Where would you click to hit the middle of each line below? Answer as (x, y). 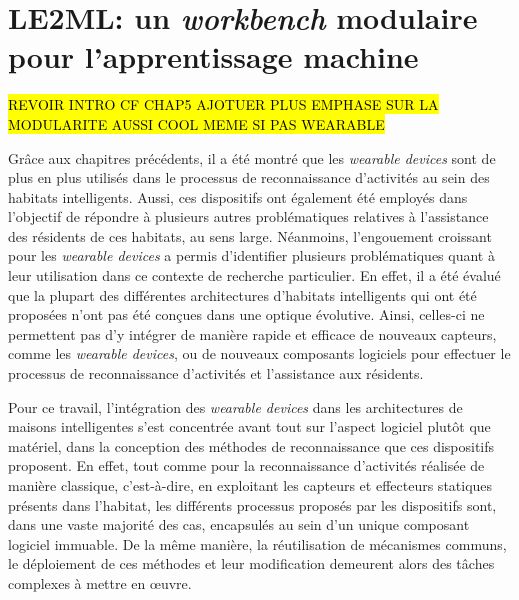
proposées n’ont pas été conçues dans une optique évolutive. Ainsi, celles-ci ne (246, 314)
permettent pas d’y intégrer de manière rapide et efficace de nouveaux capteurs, (252, 333)
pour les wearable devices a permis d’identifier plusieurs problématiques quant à (251, 255)
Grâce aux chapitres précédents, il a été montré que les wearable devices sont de (252, 157)
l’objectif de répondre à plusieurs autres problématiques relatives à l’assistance (248, 216)
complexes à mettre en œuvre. (100, 582)
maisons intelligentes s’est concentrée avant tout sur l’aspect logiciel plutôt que (249, 426)
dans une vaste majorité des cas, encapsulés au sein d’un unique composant (239, 524)
